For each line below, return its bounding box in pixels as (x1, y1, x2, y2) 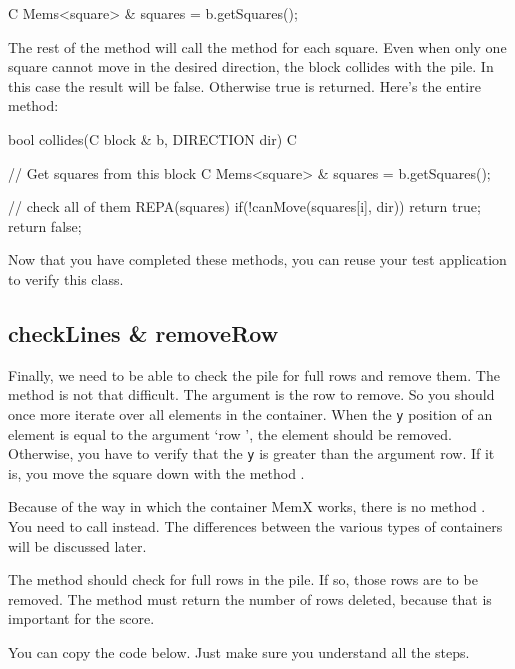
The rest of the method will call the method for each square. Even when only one (8, 36, 507, 57)
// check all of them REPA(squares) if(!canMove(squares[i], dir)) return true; (8, 196, 481, 217)
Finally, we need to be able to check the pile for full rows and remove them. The (8, 364, 500, 385)
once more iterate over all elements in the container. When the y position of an (8, 403, 493, 424)
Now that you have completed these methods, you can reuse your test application (8, 249, 507, 270)
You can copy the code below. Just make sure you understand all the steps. (8, 641, 470, 662)
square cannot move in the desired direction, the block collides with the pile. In (8, 56, 494, 77)
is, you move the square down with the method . (8, 462, 305, 483)
